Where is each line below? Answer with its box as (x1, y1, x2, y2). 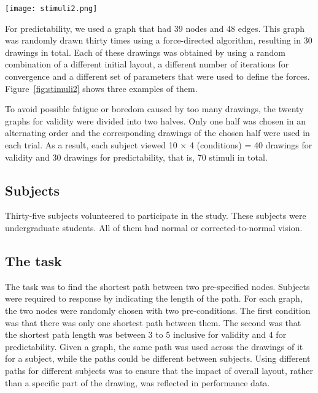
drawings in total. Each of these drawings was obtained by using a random (5, 45, 285, 58)
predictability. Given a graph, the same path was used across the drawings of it (5, 340, 303, 353)
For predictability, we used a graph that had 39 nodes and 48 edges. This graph (5, 21, 304, 34)
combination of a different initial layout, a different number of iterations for (5, 58, 289, 71)
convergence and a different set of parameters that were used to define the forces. (5, 70, 310, 83)
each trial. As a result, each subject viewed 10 (5, 139, 177, 151)
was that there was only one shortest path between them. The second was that (5, 316, 301, 329)
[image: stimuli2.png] (5, 4, 98, 13)
